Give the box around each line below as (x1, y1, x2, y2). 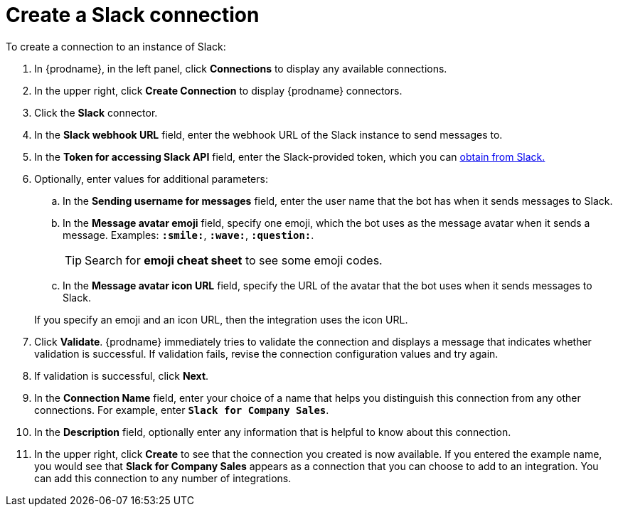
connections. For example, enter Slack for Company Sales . (34, 403, 329, 416)
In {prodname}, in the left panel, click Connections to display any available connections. (34, 62, 447, 75)
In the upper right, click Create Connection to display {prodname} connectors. (34, 84, 403, 97)
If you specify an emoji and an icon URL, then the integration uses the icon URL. (34, 313, 408, 326)
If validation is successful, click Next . (34, 369, 209, 382)
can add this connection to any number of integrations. (34, 471, 292, 484)
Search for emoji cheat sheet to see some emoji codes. (85, 252, 383, 267)
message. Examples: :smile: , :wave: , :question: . (63, 228, 314, 241)
